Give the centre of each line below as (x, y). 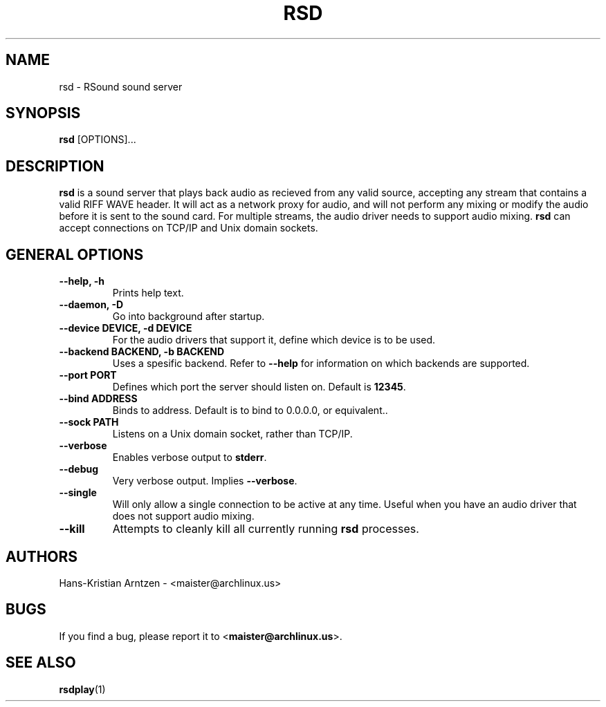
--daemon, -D (91, 305)
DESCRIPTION (55, 166)
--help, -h (82, 281)
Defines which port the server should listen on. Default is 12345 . (259, 387)
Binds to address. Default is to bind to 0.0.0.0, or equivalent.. (250, 411)
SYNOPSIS (43, 113)
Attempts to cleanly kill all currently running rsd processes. (266, 529)
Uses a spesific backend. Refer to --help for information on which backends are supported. (321, 364)
